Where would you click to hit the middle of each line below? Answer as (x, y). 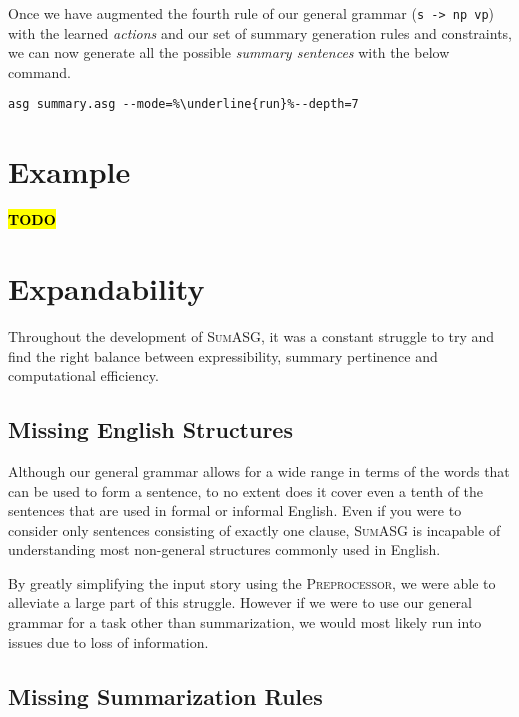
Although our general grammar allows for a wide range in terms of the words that (259, 470)
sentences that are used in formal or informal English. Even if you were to (235, 510)
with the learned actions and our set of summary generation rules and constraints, (260, 32)
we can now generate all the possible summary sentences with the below (229, 52)
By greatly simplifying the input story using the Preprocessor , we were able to (252, 582)
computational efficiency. (83, 375)
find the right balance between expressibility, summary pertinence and (223, 355)
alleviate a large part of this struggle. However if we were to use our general (240, 602)
